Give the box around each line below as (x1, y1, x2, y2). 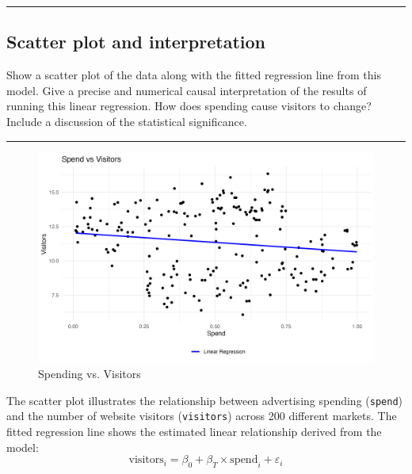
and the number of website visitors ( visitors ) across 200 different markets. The (6, 407, 397, 424)
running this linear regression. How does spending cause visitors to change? (6, 97, 372, 114)
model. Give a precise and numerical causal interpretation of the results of (6, 82, 367, 98)
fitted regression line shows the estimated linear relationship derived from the (6, 423, 382, 440)
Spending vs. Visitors (38, 365, 141, 382)
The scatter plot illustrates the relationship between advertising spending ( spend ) (6, 392, 402, 408)
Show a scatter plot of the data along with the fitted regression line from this (6, 67, 381, 83)
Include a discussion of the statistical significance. (6, 113, 247, 129)
